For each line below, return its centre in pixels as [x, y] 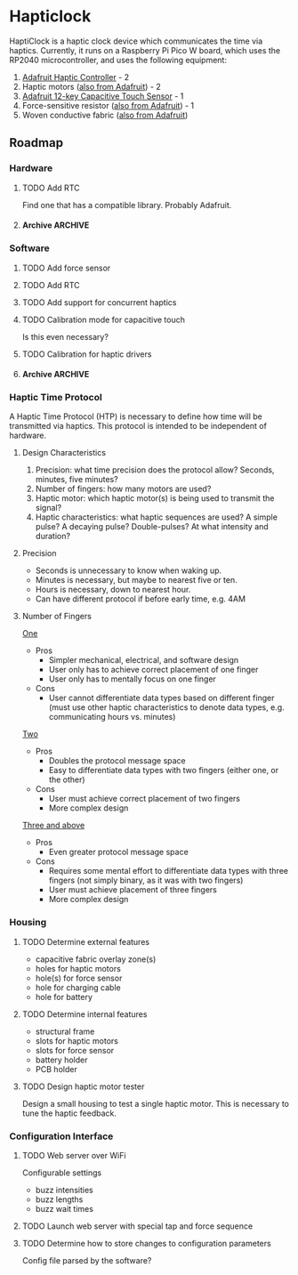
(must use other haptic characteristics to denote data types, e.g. [166, 707]
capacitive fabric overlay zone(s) [96, 959]
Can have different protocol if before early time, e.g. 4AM [141, 599]
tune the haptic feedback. [69, 1113]
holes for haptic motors [78, 968]
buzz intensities [64, 1190]
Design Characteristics [64, 453]
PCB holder [56, 1069]
